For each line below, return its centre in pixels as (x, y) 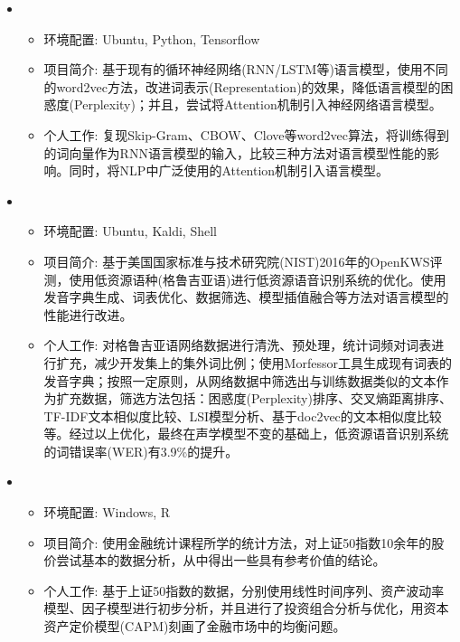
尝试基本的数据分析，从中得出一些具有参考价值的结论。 (221, 560)
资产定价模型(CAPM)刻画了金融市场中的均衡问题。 (195, 626)
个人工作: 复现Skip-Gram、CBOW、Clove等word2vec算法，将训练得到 (246, 134)
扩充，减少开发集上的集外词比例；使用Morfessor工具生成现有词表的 (254, 362)
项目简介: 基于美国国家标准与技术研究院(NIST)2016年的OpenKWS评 (243, 261)
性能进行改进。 (88, 314)
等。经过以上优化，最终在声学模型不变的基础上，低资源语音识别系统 (246, 434)
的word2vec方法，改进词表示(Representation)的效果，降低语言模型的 (242, 86)
